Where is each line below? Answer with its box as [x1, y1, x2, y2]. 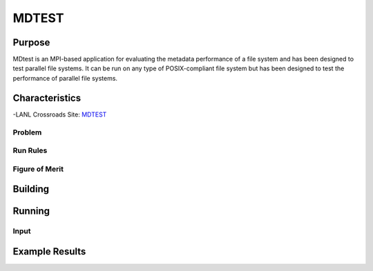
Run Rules [12, 145, 48, 155]
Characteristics [12, 92, 82, 103]
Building [12, 183, 50, 195]
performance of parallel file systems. [12, 74, 117, 82]
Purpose [12, 37, 50, 48]
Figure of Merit [12, 164, 64, 174]
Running [12, 205, 50, 217]
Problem [12, 128, 42, 137]
